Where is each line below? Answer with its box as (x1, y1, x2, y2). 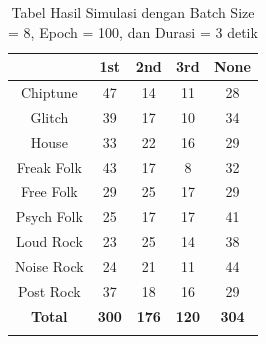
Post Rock (18, 280, 81, 301)
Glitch (30, 106, 69, 127)
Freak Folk (16, 156, 82, 177)
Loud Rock (15, 231, 83, 252)
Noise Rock (15, 255, 84, 276)
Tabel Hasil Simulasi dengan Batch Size (11, 2, 255, 22)
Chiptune (20, 82, 78, 103)
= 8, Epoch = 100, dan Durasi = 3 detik (8, 21, 258, 42)
